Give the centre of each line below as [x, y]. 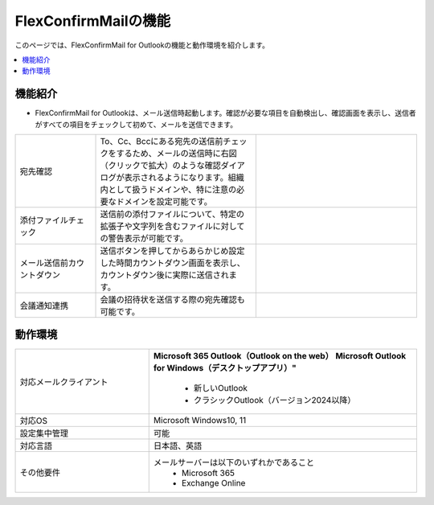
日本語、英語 [178, 445]
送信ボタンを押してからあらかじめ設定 [172, 251]
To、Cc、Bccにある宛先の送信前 [162, 142]
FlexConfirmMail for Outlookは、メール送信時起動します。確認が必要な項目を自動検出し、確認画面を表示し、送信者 [225, 113]
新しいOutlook [221, 388]
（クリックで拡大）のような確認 [160, 166]
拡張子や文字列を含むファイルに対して [172, 227]
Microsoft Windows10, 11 [200, 420]
